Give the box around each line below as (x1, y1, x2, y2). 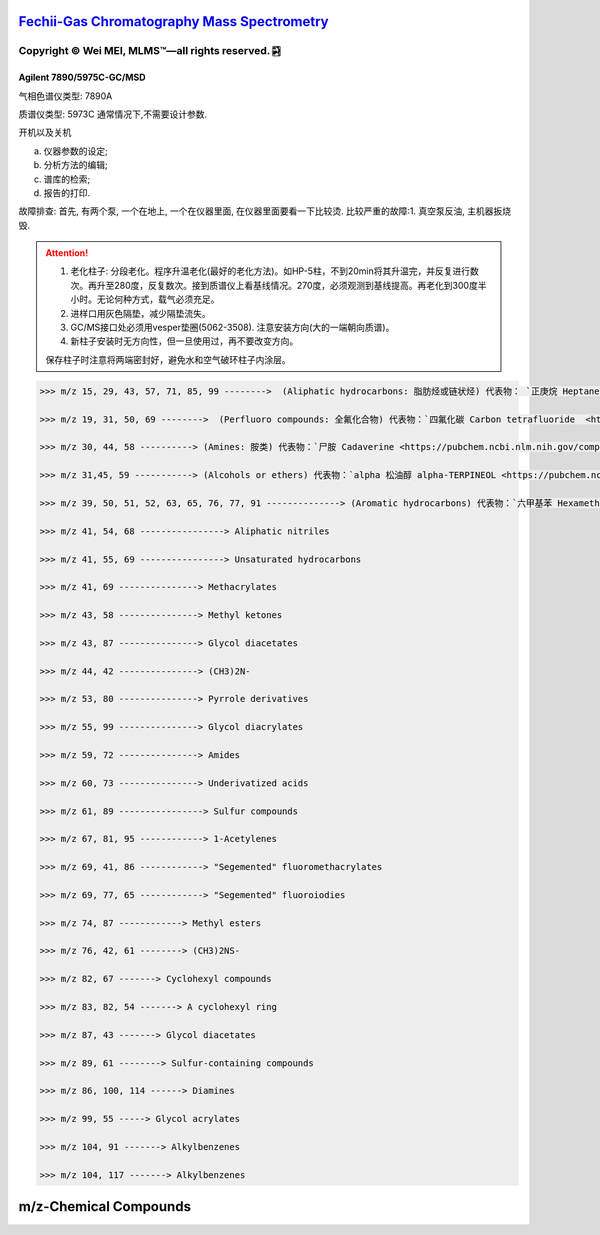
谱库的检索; (43, 173, 91, 185)
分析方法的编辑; (43, 159, 109, 171)
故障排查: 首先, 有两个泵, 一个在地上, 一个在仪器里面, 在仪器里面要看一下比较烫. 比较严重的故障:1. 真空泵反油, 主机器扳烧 (18, 205, 512, 217)
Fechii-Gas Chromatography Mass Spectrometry (18, 13, 329, 30)
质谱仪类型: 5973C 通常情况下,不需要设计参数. (18, 108, 208, 120)
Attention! (45, 247, 89, 259)
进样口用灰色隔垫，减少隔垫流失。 (70, 307, 211, 319)
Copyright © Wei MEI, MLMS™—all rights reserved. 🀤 (18, 44, 281, 58)
